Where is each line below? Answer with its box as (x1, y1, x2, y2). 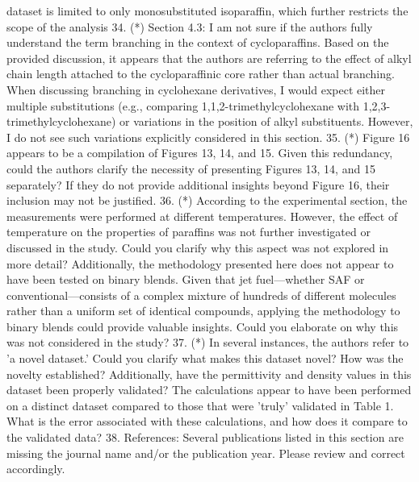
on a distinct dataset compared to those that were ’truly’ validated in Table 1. (6, 397, 394, 413)
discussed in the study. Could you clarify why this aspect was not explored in (6, 239, 389, 256)
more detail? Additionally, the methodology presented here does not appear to (6, 255, 394, 272)
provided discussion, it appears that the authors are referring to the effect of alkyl (6, 49, 412, 66)
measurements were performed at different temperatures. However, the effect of (6, 207, 398, 224)
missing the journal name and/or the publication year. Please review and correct (6, 444, 405, 461)
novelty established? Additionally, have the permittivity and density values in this (6, 365, 412, 382)
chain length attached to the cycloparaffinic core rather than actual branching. (6, 65, 395, 82)
